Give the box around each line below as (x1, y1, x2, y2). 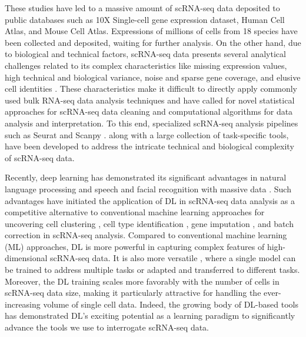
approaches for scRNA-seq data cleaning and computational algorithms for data (5, 105, 293, 118)
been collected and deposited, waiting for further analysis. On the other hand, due (5, 36, 301, 48)
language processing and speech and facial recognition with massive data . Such (5, 182, 291, 195)
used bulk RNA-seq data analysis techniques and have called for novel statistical (5, 94, 295, 106)
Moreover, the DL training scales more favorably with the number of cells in (5, 275, 280, 287)
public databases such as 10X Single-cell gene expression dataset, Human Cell (5, 13, 285, 25)
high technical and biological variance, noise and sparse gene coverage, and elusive (5, 71, 301, 83)
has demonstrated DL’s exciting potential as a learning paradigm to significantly (5, 309, 295, 322)
